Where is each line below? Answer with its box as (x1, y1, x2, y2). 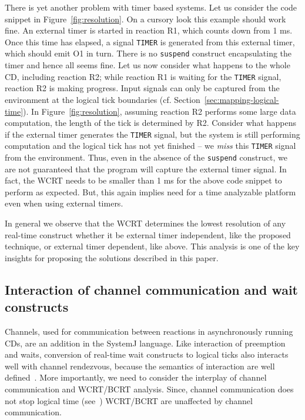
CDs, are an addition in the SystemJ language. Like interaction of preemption (5, 336, 286, 349)
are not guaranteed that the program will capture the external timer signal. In (5, 162, 287, 175)
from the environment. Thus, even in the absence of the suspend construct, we (5, 151, 287, 164)
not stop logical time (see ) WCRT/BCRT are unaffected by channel (5, 394, 253, 406)
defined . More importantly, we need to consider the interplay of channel (5, 371, 267, 384)
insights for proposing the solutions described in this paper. (5, 251, 219, 264)
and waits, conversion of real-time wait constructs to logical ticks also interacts (5, 348, 289, 361)
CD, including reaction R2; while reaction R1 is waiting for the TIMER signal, (5, 70, 281, 82)
